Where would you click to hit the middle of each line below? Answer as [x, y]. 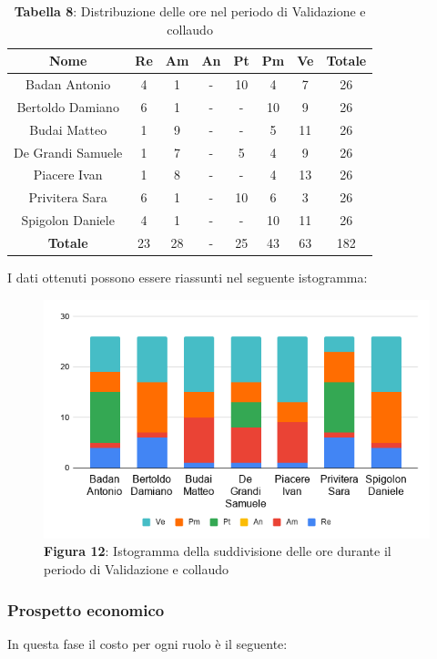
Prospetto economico [86, 609]
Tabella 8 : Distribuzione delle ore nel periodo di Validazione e [190, 11]
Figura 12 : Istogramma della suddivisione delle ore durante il [218, 551]
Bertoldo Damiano [68, 106]
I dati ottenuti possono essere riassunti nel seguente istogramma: [188, 278]
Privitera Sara [68, 197]
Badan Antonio [68, 84]
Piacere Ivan [68, 175]
